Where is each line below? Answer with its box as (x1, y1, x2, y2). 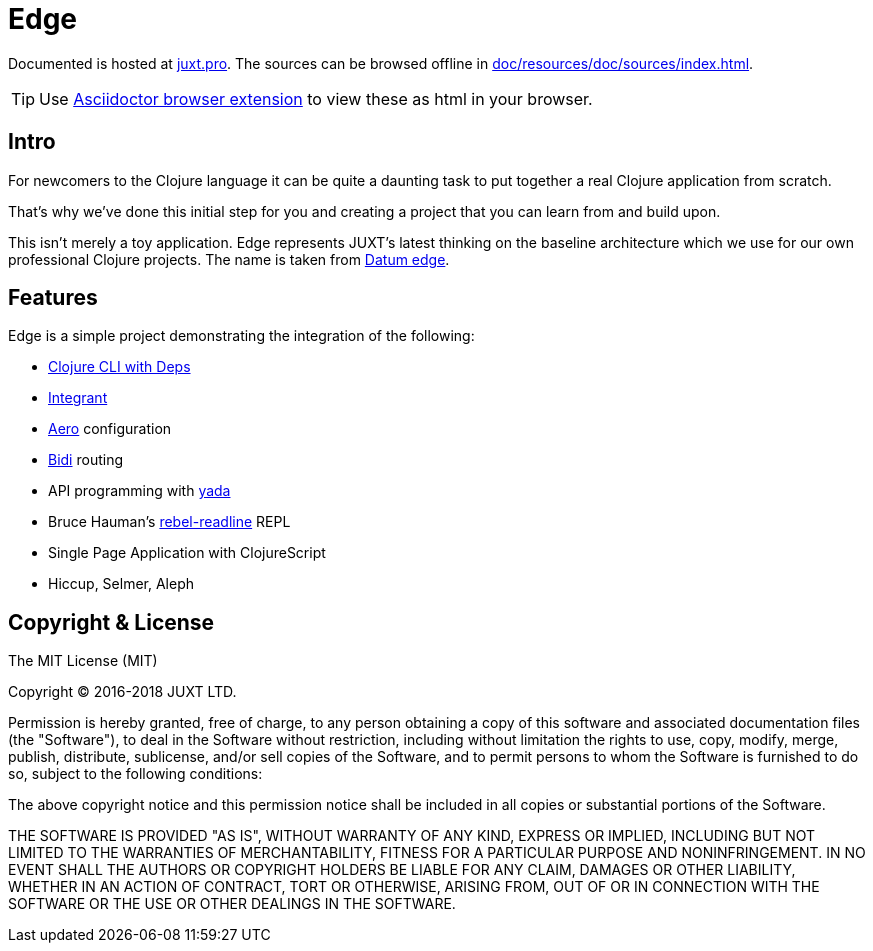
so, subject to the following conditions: (8, 765, 263, 783)
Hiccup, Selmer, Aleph (48, 575, 195, 593)
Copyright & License (8, 609, 215, 635)
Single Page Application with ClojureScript (48, 544, 326, 562)
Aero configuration (48, 420, 172, 438)
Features (8, 285, 98, 311)
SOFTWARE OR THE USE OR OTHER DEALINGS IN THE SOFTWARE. (8, 895, 456, 913)
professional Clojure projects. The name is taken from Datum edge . (8, 250, 450, 268)
